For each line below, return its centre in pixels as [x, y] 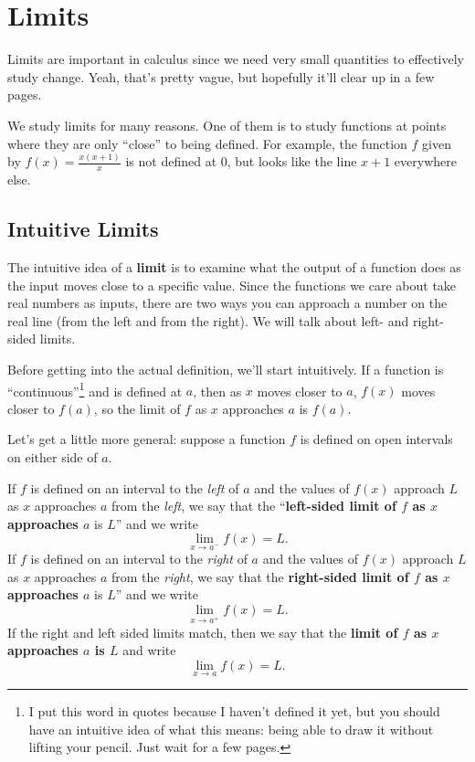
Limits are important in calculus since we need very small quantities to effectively [236, 59]
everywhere [425, 161]
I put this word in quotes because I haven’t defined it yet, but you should [234, 711]
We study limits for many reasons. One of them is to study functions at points [227, 125]
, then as [217, 391]
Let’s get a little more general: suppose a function [147, 439]
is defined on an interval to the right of [139, 559]
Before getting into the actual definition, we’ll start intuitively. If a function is [226, 369]
